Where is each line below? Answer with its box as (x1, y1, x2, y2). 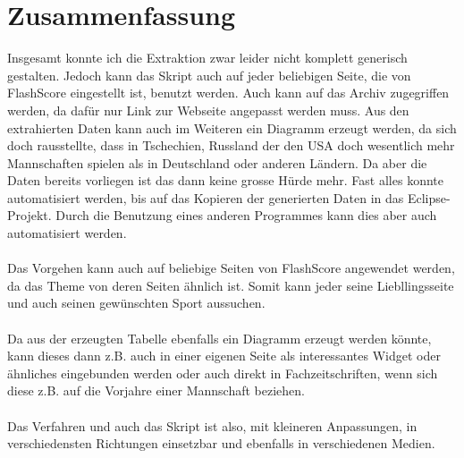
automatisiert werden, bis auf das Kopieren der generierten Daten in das (7, 188, 404, 207)
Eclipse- (407, 188, 451, 207)
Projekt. (7, 206, 52, 225)
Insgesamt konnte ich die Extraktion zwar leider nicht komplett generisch (7, 48, 408, 67)
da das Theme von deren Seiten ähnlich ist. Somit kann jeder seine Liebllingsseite (7, 276, 454, 294)
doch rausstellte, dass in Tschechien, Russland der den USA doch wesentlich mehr (7, 136, 455, 155)
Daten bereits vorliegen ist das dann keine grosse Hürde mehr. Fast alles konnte (7, 171, 443, 190)
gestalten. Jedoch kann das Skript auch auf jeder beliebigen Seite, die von (7, 65, 411, 84)
